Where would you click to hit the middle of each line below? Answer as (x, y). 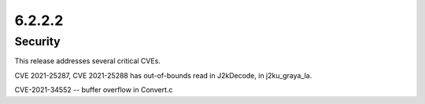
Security (37, 41)
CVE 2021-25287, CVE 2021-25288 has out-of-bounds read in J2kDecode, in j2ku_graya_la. (163, 75)
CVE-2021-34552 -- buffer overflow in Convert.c (94, 90)
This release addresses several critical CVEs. (88, 61)
